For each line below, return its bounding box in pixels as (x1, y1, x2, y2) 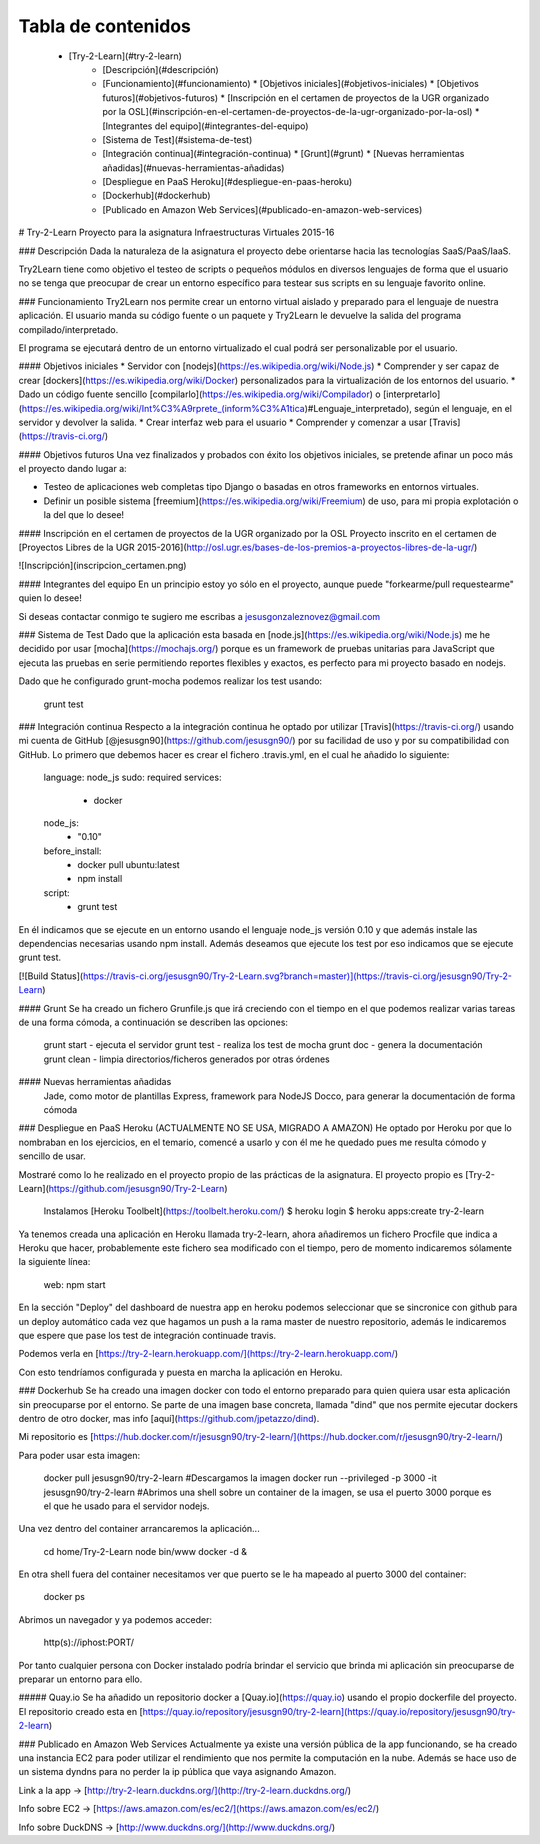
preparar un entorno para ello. (18, 1673, 143, 1685)
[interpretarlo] (382, 388, 441, 400)
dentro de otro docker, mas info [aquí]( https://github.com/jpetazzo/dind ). (18, 1412, 320, 1424)
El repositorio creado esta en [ (18, 1705, 144, 1717)
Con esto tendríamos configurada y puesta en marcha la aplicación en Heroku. (18, 1366, 343, 1378)
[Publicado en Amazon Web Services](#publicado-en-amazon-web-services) (102, 203, 423, 215)
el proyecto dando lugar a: (18, 463, 127, 475)
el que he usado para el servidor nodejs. (43, 1500, 210, 1512)
